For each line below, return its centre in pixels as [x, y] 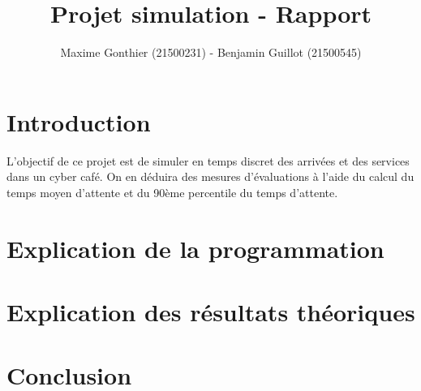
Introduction [79, 121]
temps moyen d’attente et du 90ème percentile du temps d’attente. [172, 192]
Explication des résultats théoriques [211, 312]
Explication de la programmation [195, 248]
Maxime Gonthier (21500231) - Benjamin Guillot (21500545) [211, 52]
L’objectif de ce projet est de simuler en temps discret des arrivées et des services [208, 160]
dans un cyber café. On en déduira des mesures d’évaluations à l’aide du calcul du [210, 176]
